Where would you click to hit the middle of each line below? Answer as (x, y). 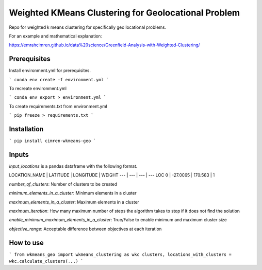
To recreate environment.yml (38, 89)
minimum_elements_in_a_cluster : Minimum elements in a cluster (73, 193)
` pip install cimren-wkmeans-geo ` (53, 141)
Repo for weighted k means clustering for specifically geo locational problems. (88, 27)
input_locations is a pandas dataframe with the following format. (73, 166)
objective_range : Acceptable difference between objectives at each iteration (85, 229)
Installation (26, 129)
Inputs (19, 154)
